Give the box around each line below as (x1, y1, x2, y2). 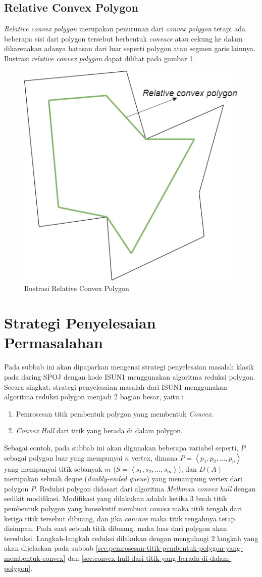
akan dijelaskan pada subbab (4, 543, 94, 553)
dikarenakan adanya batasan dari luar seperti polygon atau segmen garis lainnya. (4, 43, 255, 54)
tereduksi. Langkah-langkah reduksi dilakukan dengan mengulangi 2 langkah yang (4, 532, 258, 543)
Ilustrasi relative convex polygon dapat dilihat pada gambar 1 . (4, 53, 195, 63)
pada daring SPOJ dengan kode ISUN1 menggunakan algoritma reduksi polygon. (4, 372, 255, 382)
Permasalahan (4, 332, 103, 353)
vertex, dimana (131, 452, 178, 463)
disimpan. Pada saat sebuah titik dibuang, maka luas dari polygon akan (4, 523, 227, 533)
